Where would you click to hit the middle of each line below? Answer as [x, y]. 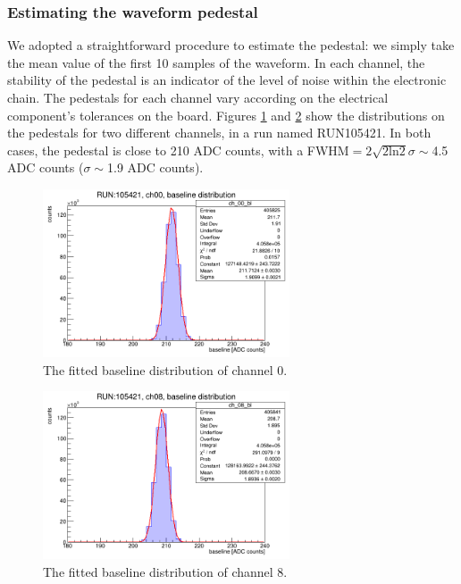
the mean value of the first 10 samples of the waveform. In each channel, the [216, 62]
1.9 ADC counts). [155, 167]
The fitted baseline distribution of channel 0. [165, 369]
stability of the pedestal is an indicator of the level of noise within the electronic [227, 80]
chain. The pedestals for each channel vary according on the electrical [198, 97]
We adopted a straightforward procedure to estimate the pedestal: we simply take [231, 45]
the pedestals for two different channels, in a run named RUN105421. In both [219, 133]
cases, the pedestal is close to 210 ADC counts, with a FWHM [178, 150]
